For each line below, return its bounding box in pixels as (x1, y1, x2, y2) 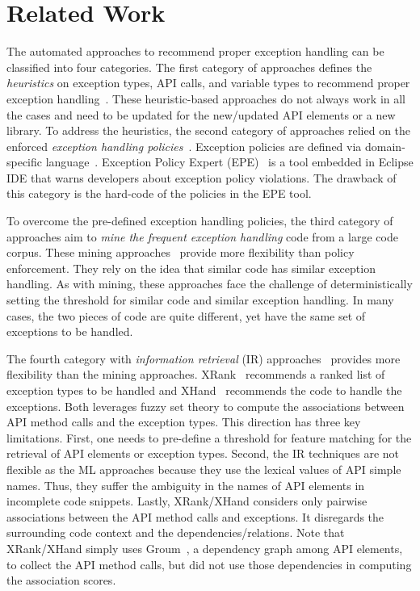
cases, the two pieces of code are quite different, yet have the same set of (6, 307, 366, 324)
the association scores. (6, 572, 116, 589)
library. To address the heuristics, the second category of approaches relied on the (6, 122, 411, 139)
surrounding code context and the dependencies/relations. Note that (6, 524, 345, 541)
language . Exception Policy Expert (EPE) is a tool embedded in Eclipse (45, 153, 414, 170)
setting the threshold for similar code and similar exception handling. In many (6, 291, 394, 308)
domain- (365, 137, 405, 154)
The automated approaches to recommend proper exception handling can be (6, 43, 384, 60)
